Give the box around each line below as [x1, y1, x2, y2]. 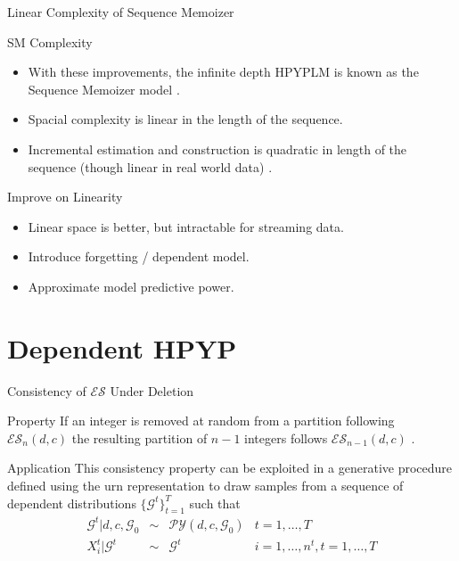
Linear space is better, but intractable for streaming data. [28, 217, 344, 235]
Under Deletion [110, 381, 194, 400]
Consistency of [7, 381, 86, 400]
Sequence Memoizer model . [28, 79, 180, 98]
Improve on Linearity [7, 187, 123, 206]
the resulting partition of [71, 428, 208, 447]
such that [189, 493, 241, 512]
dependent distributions [7, 493, 136, 512]
